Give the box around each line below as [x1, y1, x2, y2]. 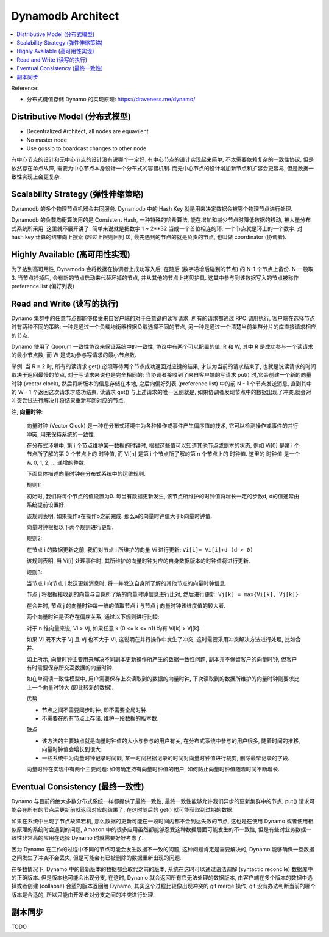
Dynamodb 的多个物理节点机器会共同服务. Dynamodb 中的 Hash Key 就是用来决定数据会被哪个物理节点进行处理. [11, 205, 293, 213]
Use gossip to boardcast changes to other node [26, 144, 147, 152]
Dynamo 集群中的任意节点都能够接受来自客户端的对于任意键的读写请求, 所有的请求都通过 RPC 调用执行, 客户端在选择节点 [11, 315, 315, 322]
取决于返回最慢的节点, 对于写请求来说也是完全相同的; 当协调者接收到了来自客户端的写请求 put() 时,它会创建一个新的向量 [11, 371, 312, 379]
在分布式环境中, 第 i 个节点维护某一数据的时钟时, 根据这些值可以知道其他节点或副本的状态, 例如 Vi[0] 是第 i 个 [26, 442, 300, 449]
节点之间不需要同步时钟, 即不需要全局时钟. [41, 706, 149, 713]
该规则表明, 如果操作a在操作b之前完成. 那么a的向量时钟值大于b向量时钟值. [26, 512, 213, 519]
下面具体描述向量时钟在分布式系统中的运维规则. [26, 470, 146, 478]
